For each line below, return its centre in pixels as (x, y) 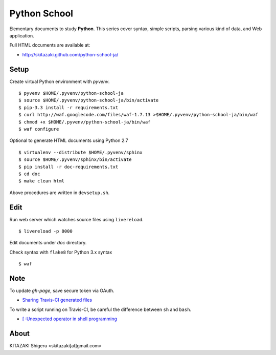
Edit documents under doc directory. (48, 243)
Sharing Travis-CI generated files (57, 300)
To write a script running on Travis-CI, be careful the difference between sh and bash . (100, 309)
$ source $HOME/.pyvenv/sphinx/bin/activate (75, 160)
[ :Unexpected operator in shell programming (70, 319)
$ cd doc (29, 174)
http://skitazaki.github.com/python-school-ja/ (70, 54)
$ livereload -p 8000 (45, 231)
